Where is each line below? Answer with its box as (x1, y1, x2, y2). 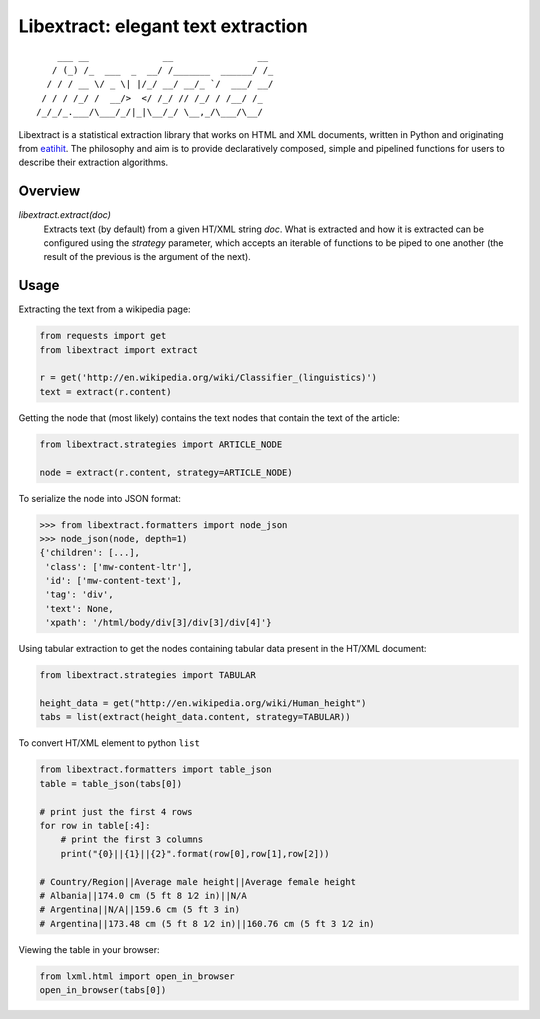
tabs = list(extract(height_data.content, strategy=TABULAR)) (39, 711, 351, 723)
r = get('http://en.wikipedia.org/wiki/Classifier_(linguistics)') (39, 372, 378, 384)
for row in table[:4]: (39, 820, 151, 831)
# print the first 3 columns (60, 834, 204, 845)
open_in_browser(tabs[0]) (39, 985, 167, 996)
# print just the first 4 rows (39, 806, 194, 817)
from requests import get (39, 330, 167, 342)
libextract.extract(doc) (18, 209, 112, 221)
